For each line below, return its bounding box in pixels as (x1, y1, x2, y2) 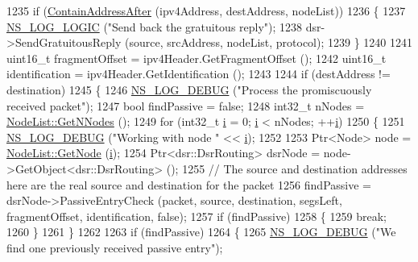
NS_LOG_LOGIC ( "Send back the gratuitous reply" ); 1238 (6, 18, 303, 35)
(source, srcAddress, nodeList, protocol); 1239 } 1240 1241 (125, 34, 412, 51)
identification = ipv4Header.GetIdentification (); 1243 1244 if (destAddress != (6, 65, 391, 82)
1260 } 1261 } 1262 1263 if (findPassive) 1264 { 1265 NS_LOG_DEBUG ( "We (6, 223, 396, 240)
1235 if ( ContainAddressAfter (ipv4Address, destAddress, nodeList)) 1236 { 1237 (6, 2, 406, 19)
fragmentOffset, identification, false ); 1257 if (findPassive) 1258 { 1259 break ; (6, 207, 387, 224)
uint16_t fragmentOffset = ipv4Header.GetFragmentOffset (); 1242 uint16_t (6, 49, 387, 66)
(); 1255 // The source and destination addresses (166, 160, 408, 177)
